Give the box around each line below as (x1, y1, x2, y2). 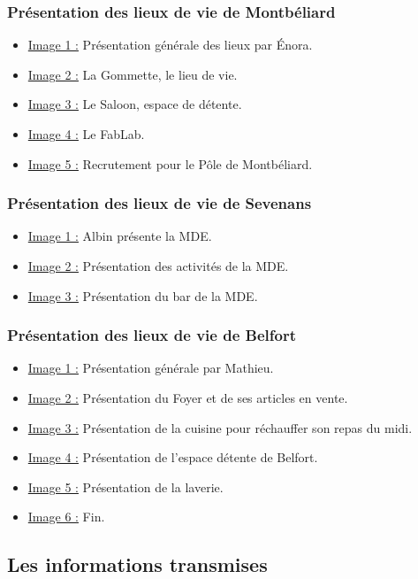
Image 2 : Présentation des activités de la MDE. (27, 257, 289, 274)
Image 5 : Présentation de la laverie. (27, 477, 224, 496)
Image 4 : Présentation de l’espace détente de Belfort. (27, 448, 318, 467)
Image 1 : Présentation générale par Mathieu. (27, 359, 274, 377)
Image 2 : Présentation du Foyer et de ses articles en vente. (27, 389, 348, 406)
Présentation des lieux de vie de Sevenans (7, 192, 312, 214)
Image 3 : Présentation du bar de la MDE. (27, 286, 258, 305)
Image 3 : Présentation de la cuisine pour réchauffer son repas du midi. (27, 418, 413, 436)
